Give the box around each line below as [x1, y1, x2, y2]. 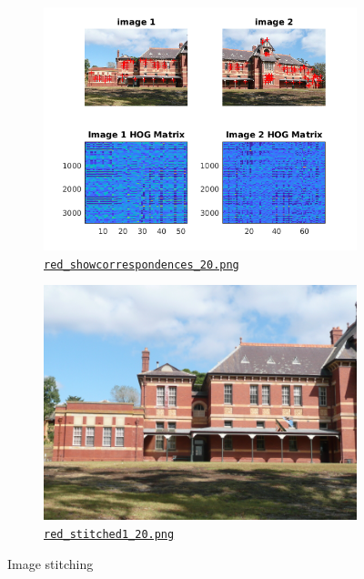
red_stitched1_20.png [44, 527, 175, 541]
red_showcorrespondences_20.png [44, 258, 239, 271]
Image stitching [7, 554, 94, 573]
